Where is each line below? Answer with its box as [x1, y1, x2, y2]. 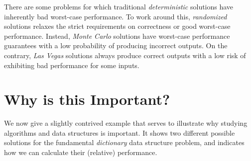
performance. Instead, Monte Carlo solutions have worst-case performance [4, 30, 230, 41]
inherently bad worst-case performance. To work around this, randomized [4, 11, 227, 21]
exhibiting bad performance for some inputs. [4, 60, 139, 70]
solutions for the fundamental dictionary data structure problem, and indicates [4, 137, 245, 148]
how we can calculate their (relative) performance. [4, 147, 157, 158]
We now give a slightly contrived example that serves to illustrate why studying [4, 118, 248, 128]
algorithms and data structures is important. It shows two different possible [4, 127, 235, 138]
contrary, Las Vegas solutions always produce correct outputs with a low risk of [4, 50, 246, 60]
